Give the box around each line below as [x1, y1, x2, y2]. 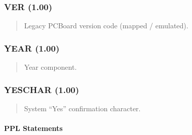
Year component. [24, 62, 77, 72]
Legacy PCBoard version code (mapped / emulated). [24, 20, 188, 31]
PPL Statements [4, 123, 63, 133]
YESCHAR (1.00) [4, 83, 80, 96]
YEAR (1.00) [4, 41, 60, 54]
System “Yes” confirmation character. [24, 103, 141, 113]
